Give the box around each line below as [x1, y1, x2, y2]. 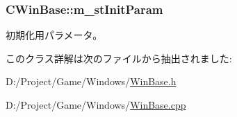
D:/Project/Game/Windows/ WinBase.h [6, 74, 177, 89]
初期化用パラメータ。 [6, 28, 103, 42]
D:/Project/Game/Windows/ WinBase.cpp [6, 98, 186, 111]
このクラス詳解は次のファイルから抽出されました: [6, 51, 232, 65]
